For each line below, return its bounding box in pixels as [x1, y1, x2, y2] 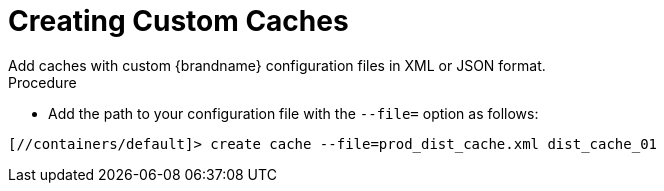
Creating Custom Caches [8, 4, 349, 38]
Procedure [8, 73, 77, 91]
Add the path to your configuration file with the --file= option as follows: [48, 104, 539, 122]
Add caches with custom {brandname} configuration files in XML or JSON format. [8, 56, 546, 74]
